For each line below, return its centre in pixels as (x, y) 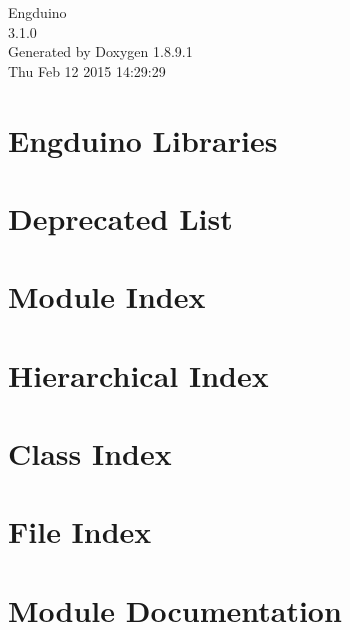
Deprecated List (120, 217)
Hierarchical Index (138, 374)
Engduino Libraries (143, 139)
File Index (80, 531)
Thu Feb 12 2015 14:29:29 (87, 70)
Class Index (90, 453)
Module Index (107, 296)
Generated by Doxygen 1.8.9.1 (100, 51)
